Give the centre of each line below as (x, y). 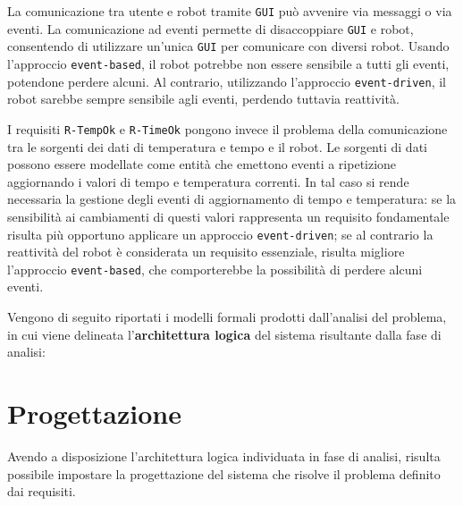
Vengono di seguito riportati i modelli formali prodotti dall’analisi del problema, (227, 316)
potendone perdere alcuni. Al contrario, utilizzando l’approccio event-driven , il (227, 81)
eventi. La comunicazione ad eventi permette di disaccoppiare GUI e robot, (210, 28)
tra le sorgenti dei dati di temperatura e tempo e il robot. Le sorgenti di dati (217, 146)
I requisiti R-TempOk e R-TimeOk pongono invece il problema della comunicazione (227, 128)
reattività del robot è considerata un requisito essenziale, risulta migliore (206, 252)
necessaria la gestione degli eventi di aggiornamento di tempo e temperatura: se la (232, 199)
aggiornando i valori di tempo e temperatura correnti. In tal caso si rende (208, 181)
